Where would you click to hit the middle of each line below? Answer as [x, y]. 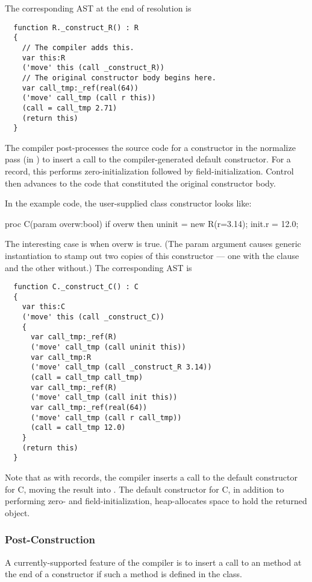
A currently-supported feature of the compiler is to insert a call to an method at [153, 562]
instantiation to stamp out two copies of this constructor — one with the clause [152, 255]
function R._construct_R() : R [76, 27]
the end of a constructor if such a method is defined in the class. [124, 574]
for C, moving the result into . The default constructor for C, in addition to [145, 489]
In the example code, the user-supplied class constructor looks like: [128, 203]
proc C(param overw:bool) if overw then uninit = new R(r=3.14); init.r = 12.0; [152, 223]
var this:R [44, 58]
